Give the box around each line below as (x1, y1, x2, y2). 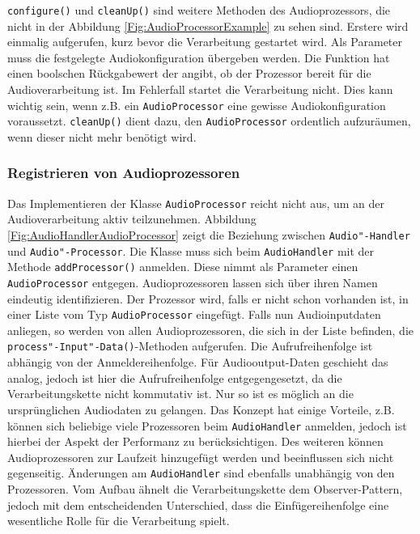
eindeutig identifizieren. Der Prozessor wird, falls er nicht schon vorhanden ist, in (7, 290, 409, 307)
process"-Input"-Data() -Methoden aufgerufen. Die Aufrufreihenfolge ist (7, 337, 373, 354)
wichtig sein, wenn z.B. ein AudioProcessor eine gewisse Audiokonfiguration (7, 96, 386, 113)
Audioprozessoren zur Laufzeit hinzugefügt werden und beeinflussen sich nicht (7, 448, 394, 465)
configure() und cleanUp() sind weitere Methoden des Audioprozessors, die (7, 2, 391, 18)
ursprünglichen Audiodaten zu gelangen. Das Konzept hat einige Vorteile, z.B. (7, 400, 395, 417)
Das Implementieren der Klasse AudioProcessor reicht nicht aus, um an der (7, 194, 385, 211)
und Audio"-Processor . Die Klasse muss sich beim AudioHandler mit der (7, 242, 375, 259)
